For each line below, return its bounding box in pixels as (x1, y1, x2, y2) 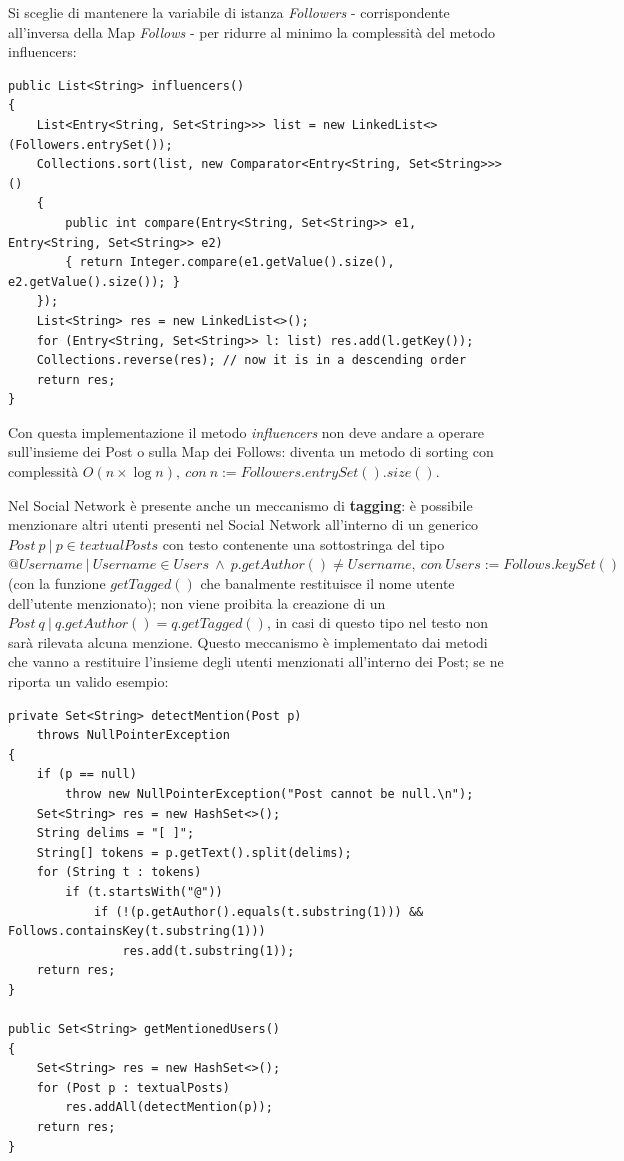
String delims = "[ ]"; (36, 826, 195, 841)
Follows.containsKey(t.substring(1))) (8, 924, 266, 939)
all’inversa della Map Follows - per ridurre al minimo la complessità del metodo (8, 21, 496, 42)
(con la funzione (8, 573, 106, 594)
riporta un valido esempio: (8, 671, 169, 691)
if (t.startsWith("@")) (65, 884, 223, 899)
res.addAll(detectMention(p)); (65, 1100, 273, 1115)
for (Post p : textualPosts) (36, 1080, 230, 1095)
